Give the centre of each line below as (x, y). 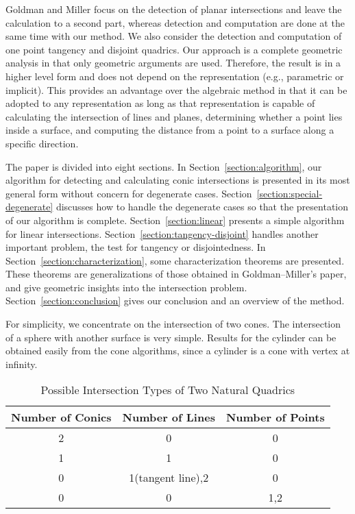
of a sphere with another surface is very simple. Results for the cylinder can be (171, 337)
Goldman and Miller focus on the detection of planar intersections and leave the (174, 9)
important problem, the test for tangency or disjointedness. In (136, 247)
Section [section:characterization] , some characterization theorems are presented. (175, 260)
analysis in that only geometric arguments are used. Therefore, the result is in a (173, 63)
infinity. (22, 364)
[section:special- (290, 193)
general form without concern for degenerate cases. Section (129, 193)
